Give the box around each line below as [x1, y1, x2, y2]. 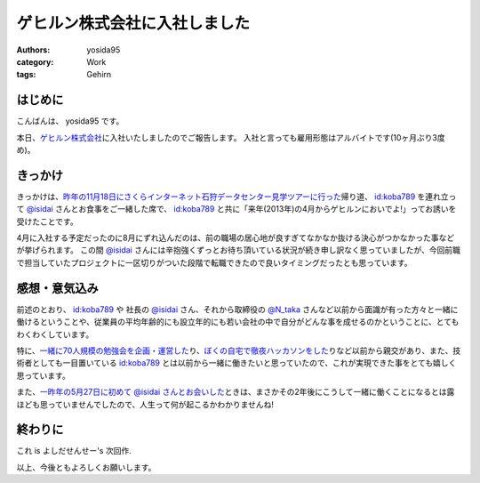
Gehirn [86, 69, 112, 80]
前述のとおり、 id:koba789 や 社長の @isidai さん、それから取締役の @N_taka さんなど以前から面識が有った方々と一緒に [16, 303, 459, 315]
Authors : [16, 44, 51, 55]
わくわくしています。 [16, 329, 94, 340]
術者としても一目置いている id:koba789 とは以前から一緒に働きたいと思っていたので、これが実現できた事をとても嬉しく [16, 358, 457, 368]
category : [16, 56, 54, 67]
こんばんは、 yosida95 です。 [16, 116, 124, 126]
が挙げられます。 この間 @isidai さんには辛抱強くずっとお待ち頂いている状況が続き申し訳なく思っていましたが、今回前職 [16, 245, 461, 255]
